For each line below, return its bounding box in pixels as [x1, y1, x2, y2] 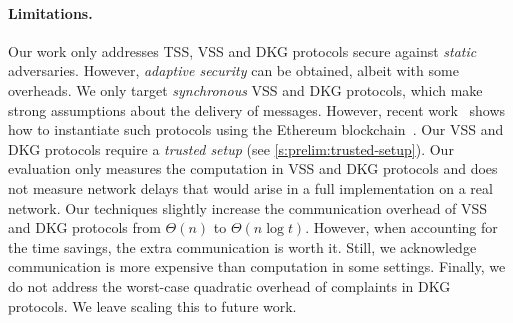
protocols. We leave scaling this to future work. [8, 295, 297, 316]
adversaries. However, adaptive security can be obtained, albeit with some [8, 60, 459, 81]
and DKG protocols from [8, 217, 161, 238]
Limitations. [8, 2, 93, 23]
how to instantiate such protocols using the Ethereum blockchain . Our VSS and [8, 119, 504, 140]
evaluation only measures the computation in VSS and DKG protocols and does [8, 158, 498, 179]
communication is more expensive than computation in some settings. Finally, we [8, 256, 506, 277]
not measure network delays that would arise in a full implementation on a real [8, 177, 493, 198]
